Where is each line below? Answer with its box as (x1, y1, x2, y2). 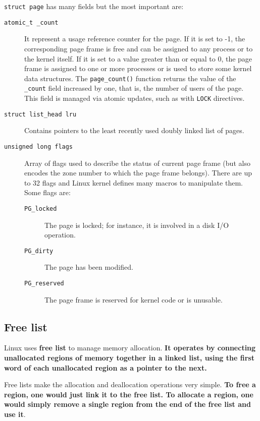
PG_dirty (24, 247, 54, 255)
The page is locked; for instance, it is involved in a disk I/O (44, 219, 229, 230)
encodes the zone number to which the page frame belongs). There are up (24, 167, 252, 178)
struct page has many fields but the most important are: (4, 1, 184, 11)
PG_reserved (24, 280, 64, 287)
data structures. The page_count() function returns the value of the (24, 73, 236, 83)
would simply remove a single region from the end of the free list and (4, 399, 251, 409)
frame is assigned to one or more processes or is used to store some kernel (24, 63, 252, 74)
